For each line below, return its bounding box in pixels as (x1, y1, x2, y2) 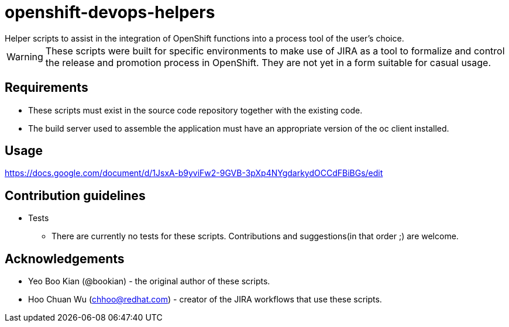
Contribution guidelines (5, 188, 146, 203)
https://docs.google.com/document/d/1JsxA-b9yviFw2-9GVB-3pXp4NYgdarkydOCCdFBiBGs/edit (5, 168, 383, 178)
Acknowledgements (5, 251, 125, 266)
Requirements (5, 80, 88, 95)
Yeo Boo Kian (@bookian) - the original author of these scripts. (28, 276, 270, 287)
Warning (6, 50, 43, 63)
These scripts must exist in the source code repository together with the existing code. (28, 105, 363, 115)
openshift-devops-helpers (5, 2, 215, 22)
